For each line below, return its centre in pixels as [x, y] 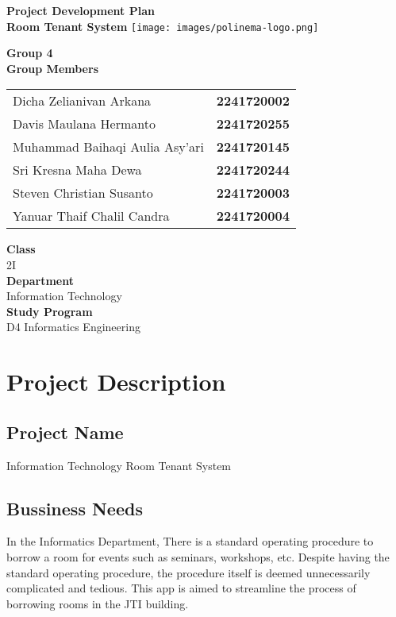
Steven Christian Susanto [83, 193]
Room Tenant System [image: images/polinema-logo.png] [163, 26]
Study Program [50, 311]
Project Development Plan [81, 10]
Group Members [52, 68]
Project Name [65, 432]
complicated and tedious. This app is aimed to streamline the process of [181, 588]
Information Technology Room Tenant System [119, 465]
